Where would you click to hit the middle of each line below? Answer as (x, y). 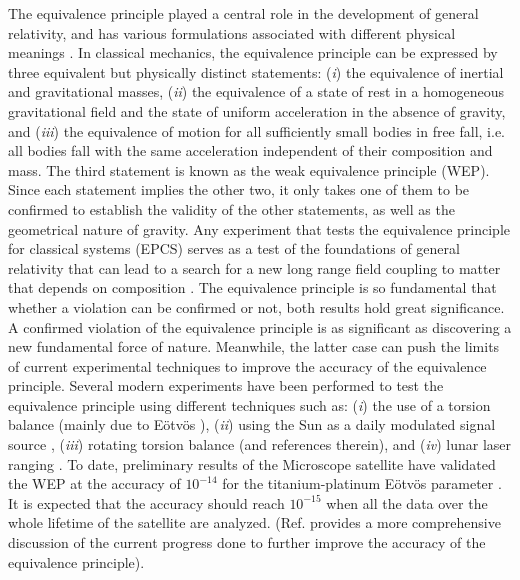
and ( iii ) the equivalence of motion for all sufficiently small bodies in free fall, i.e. (257, 130)
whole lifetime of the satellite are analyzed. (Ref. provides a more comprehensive (254, 522)
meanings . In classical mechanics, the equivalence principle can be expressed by (253, 52)
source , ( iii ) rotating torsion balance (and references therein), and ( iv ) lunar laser (260, 444)
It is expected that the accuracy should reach (146, 502)
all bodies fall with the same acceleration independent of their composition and (250, 150)
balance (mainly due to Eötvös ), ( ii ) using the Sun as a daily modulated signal (252, 424)
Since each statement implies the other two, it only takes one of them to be (239, 189)
